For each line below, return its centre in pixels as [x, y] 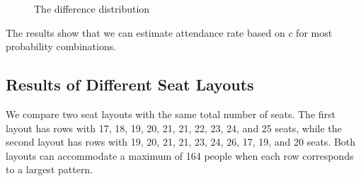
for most [314, 32]
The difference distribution [92, 8]
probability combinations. [61, 46]
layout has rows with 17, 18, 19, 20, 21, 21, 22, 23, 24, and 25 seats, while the [174, 128]
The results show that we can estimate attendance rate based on [145, 32]
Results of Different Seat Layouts [130, 84]
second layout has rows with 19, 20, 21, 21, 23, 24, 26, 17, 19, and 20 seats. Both [181, 142]
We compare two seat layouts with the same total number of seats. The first [171, 113]
